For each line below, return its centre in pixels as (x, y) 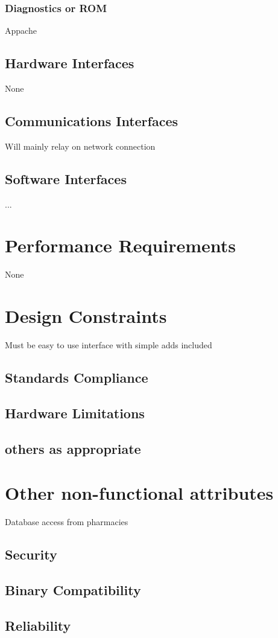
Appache (21, 30)
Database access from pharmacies (67, 522)
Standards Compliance (77, 378)
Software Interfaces (66, 178)
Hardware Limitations (75, 413)
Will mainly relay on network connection (80, 146)
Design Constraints (86, 316)
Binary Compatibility (73, 589)
